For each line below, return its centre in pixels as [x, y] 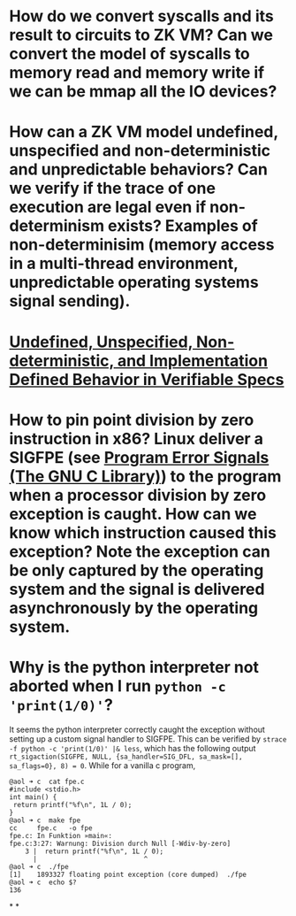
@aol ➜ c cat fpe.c [47, 781]
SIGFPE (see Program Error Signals [139, 457]
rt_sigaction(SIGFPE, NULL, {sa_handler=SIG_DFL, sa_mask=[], [126, 757]
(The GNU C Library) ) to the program [145, 476]
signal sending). [70, 301]
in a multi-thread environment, [124, 264]
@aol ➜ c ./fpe [39, 866]
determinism [57, 226]
